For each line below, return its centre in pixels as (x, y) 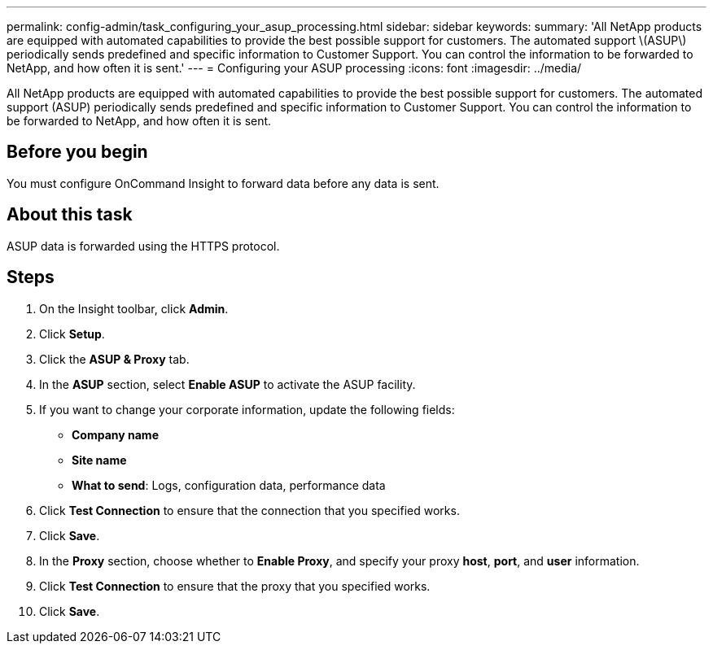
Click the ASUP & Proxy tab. (114, 359)
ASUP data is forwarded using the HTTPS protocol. (143, 246)
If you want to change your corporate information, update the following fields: (247, 409)
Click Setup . (72, 334)
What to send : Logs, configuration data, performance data (229, 485)
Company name (115, 434)
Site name (99, 460)
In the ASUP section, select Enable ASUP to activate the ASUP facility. (227, 384)
